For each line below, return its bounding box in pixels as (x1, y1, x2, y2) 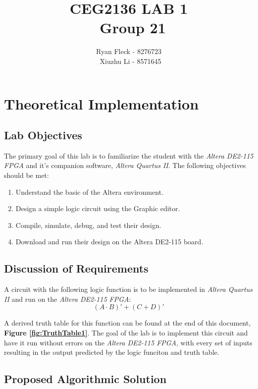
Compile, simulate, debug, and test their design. (15, 220, 161, 230)
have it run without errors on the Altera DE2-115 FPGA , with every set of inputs (4, 337, 253, 347)
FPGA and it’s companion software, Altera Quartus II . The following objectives (4, 160, 246, 170)
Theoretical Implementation (4, 93, 199, 113)
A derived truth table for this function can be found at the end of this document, (4, 318, 251, 328)
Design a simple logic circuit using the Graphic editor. (15, 203, 180, 214)
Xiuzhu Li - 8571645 (100, 56, 161, 66)
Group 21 (100, 17, 166, 38)
